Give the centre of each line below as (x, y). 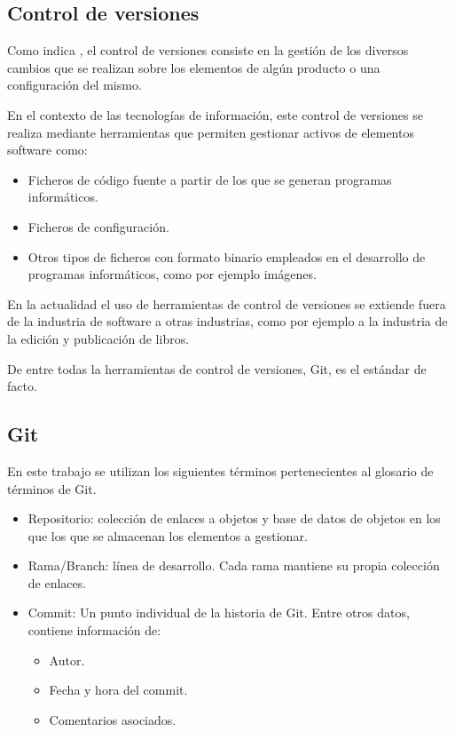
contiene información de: (94, 630)
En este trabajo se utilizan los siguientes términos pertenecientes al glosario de (220, 470)
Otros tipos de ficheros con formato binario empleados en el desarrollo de (227, 256)
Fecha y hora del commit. (118, 690)
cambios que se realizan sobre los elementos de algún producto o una (194, 67)
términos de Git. (52, 488)
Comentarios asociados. (113, 719)
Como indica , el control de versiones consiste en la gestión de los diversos (208, 50)
